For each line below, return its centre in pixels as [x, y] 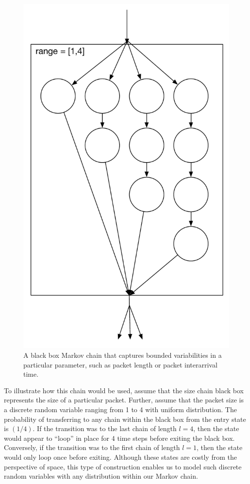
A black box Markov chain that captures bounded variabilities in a [123, 355]
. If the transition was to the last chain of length [105, 428]
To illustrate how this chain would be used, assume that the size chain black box [124, 390]
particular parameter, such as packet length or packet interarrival [120, 364]
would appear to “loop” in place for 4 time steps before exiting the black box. [119, 438]
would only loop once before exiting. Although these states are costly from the [120, 457]
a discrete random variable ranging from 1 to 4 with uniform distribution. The [120, 409]
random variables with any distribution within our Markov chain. [101, 476]
